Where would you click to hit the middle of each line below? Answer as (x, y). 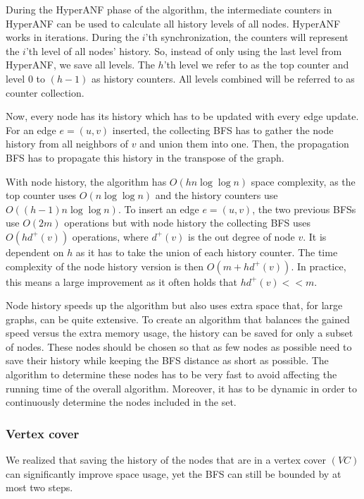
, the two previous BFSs (304, 209)
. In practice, (319, 266)
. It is (315, 236)
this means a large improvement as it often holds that (121, 281)
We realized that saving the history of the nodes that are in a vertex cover (166, 460)
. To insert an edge (158, 209)
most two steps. (39, 487)
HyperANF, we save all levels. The (80, 65)
